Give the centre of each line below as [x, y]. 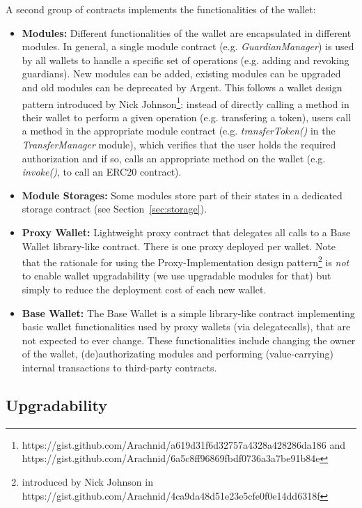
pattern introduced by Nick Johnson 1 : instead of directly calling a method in [186, 102]
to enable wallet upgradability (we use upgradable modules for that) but [176, 276]
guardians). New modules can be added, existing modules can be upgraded [181, 74]
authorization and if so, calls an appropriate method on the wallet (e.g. [174, 158]
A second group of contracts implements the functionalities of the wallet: [161, 9]
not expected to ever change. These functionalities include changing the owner [189, 340]
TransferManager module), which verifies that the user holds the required [179, 144]
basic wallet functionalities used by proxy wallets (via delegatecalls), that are [186, 326]
